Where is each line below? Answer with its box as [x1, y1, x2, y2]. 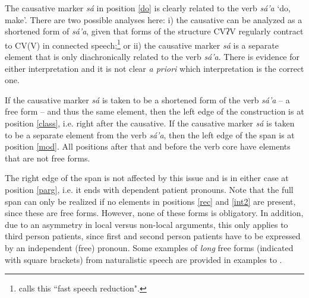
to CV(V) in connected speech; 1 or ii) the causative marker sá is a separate [5, 37, 279, 51]
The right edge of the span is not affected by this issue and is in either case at [5, 172, 289, 184]
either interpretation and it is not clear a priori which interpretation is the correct [5, 62, 304, 74]
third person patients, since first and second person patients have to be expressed [5, 230, 301, 242]
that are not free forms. [5, 151, 90, 164]
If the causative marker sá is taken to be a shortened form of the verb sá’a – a [5, 93, 290, 106]
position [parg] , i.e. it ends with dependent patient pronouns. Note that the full [5, 183, 294, 195]
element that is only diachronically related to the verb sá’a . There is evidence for [5, 50, 300, 63]
